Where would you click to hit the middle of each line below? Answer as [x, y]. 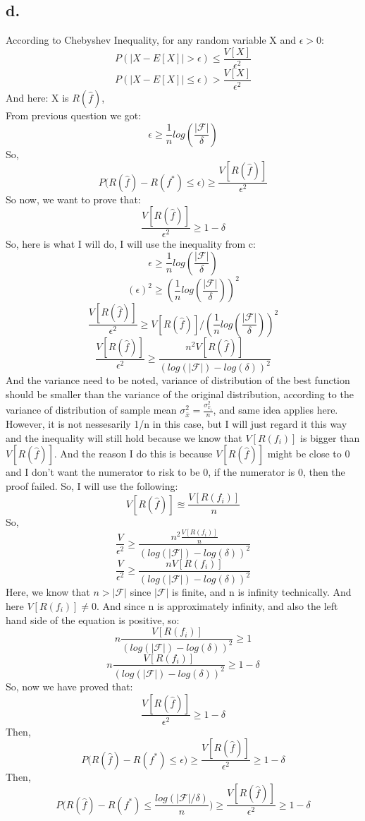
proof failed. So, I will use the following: [92, 485]
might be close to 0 [309, 454]
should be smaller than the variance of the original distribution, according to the [180, 394]
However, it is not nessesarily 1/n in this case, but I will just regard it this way [177, 423]
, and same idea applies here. [276, 410]
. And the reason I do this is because [133, 454]
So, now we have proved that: [69, 686]
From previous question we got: [74, 115]
